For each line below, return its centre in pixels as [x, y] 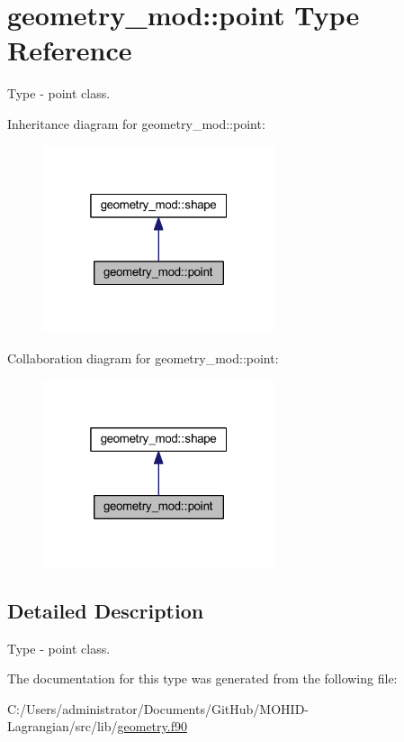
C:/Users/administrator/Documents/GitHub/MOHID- [158, 708]
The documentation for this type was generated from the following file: [202, 678]
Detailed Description [106, 610]
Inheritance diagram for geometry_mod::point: [136, 123]
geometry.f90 [152, 726]
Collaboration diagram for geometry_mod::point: [143, 357]
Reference [70, 50]
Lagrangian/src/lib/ [63, 726]
